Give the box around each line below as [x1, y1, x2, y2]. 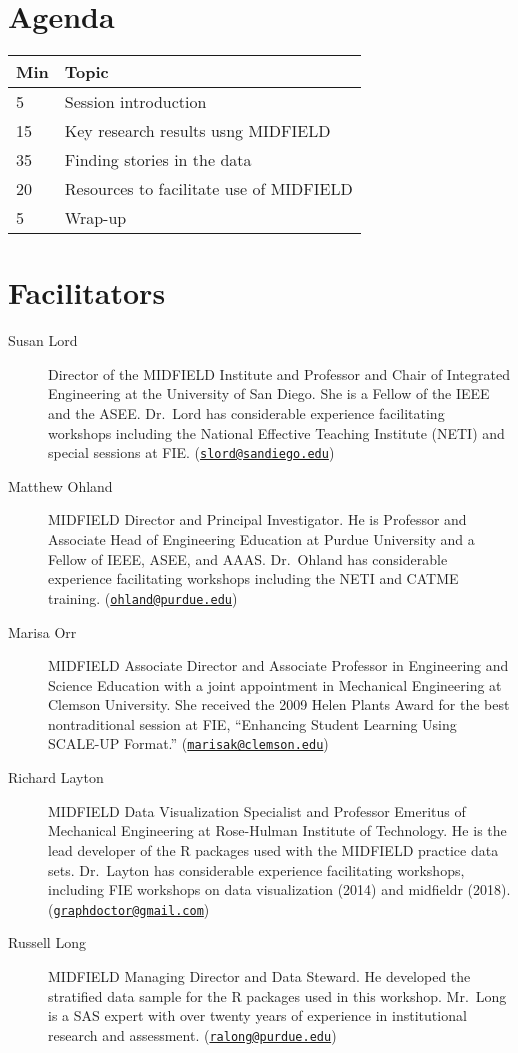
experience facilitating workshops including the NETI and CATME [48, 568, 459, 589]
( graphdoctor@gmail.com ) [48, 898, 210, 919]
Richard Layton [8, 767, 104, 788]
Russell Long [8, 932, 86, 953]
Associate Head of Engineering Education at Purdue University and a [48, 529, 475, 550]
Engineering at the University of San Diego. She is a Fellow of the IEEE [48, 383, 490, 404]
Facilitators [8, 272, 166, 313]
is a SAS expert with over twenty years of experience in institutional [48, 1005, 467, 1026]
